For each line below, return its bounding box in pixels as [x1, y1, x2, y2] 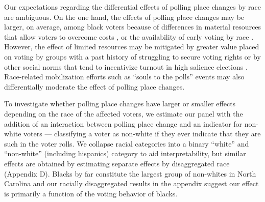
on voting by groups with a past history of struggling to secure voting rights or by [4, 51, 261, 62]
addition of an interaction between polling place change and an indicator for [4, 118, 243, 129]
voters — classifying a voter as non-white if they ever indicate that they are [23, 128, 261, 139]
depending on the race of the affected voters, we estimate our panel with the [4, 108, 243, 119]
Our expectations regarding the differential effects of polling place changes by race [4, 2, 261, 12]
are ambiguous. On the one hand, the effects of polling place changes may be [4, 11, 245, 22]
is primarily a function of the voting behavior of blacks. [4, 188, 178, 198]
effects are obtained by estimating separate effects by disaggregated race [4, 158, 230, 168]
